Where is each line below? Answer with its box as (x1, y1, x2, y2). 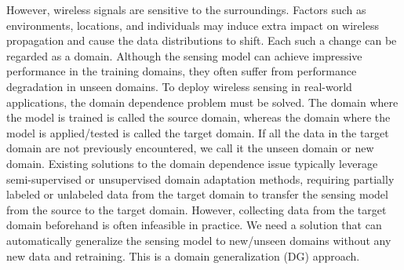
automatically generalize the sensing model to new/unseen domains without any (6, 232, 391, 248)
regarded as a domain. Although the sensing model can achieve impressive (6, 47, 362, 64)
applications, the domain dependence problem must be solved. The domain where (6, 93, 399, 110)
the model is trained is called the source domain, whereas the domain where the (6, 109, 391, 126)
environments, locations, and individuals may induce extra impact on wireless (6, 16, 379, 33)
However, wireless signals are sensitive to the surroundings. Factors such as (6, 2, 366, 17)
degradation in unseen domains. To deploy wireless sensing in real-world (6, 78, 352, 94)
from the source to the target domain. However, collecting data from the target (6, 201, 387, 217)
